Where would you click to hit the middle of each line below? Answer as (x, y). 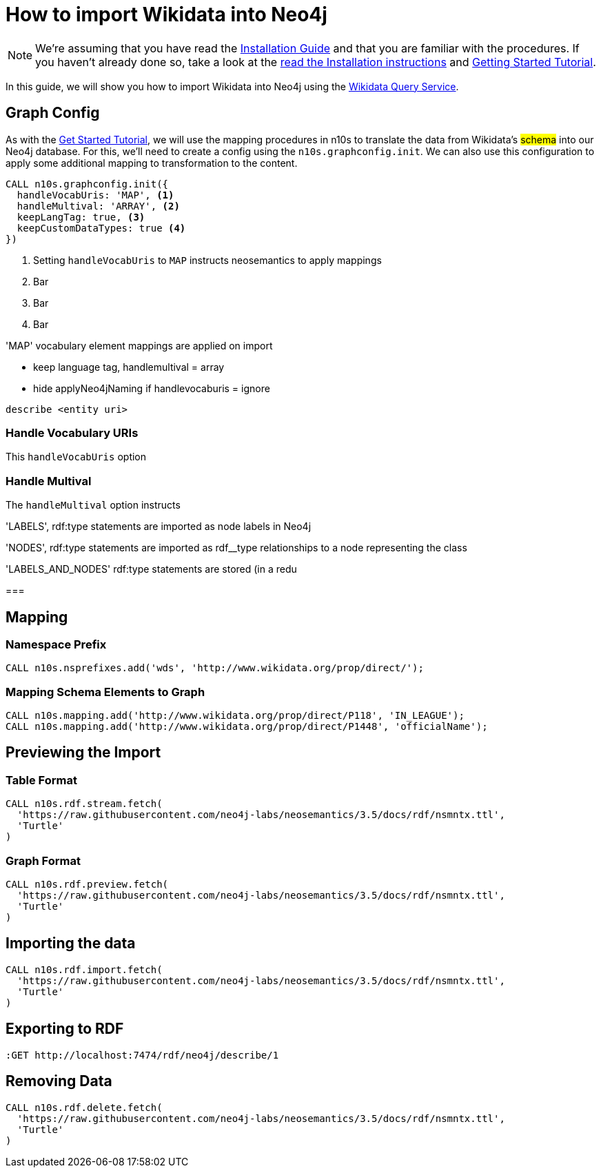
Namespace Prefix (56, 644)
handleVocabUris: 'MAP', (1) (95, 195)
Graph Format (43, 860)
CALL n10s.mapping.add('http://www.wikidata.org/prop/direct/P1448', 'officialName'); (247, 727)
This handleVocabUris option (76, 457)
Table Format (41, 780)
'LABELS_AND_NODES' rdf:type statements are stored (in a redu (151, 569)
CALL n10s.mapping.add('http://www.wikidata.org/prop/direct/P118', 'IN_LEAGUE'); (235, 716)
